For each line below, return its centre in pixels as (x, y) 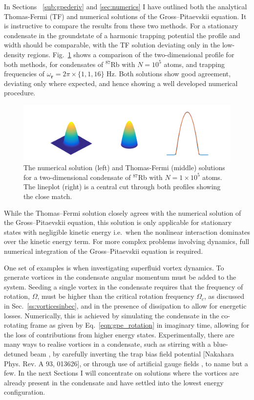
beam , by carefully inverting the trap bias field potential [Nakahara (132, 353)
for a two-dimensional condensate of (77, 177)
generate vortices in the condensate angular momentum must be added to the (120, 277)
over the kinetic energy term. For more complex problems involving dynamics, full (127, 241)
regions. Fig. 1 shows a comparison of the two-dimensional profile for (131, 54)
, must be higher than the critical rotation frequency (116, 296)
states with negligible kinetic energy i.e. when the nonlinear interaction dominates (127, 232)
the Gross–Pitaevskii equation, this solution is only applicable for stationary (118, 222)
